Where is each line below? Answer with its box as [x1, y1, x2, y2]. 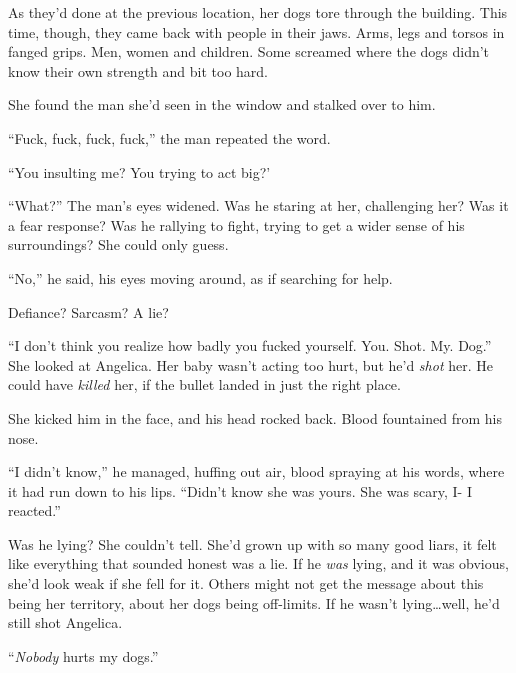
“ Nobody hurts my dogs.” [8, 645, 159, 666]
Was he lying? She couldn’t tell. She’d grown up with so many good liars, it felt [8, 533, 497, 554]
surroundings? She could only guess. [8, 234, 229, 255]
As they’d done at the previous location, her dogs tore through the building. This [8, 2, 508, 22]
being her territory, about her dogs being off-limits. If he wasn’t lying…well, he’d [8, 592, 500, 613]
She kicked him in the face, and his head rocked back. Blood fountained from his [8, 407, 502, 428]
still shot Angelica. [8, 612, 123, 633]
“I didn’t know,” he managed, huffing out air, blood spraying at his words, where [8, 461, 505, 482]
